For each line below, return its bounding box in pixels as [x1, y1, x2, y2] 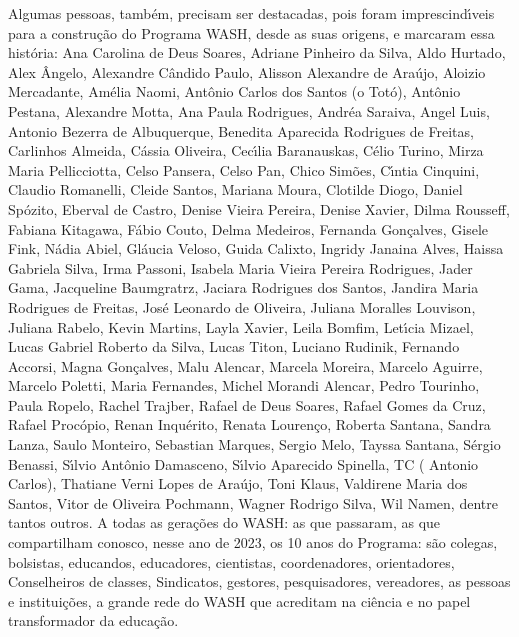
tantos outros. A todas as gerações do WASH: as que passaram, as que [8, 512, 441, 533]
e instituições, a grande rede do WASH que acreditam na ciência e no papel [8, 590, 471, 611]
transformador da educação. [8, 610, 179, 631]
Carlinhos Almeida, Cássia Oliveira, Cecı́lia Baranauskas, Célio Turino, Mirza [8, 140, 484, 161]
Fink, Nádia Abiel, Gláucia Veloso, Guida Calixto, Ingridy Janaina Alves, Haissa [8, 238, 504, 259]
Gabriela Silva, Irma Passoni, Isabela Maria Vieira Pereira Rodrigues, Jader [8, 257, 473, 278]
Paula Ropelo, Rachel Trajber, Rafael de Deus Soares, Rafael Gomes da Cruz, [8, 394, 486, 415]
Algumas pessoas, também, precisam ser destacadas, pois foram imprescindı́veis [8, 3, 495, 23]
